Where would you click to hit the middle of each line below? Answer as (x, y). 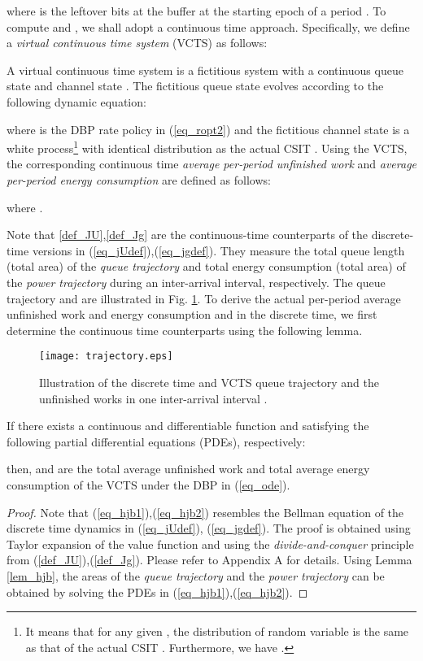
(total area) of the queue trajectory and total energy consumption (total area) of (206, 266)
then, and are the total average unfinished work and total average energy (188, 469)
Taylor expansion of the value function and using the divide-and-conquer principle (210, 544)
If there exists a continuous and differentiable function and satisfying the (188, 426)
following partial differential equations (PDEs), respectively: (156, 441)
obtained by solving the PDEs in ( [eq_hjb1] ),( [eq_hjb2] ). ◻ (157, 591)
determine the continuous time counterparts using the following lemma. (185, 330)
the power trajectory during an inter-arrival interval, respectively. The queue (196, 282)
